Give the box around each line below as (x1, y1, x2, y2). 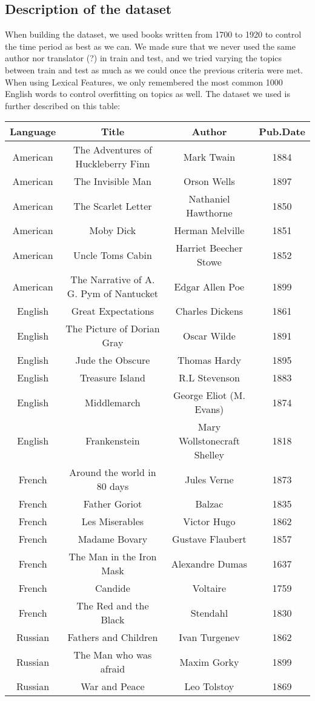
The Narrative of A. (70, 272, 155, 287)
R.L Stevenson (178, 371, 240, 385)
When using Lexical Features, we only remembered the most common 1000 (5, 75, 283, 88)
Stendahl (190, 605, 228, 620)
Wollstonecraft (178, 434, 240, 448)
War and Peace (81, 679, 145, 694)
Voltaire (192, 581, 226, 595)
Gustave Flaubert (172, 532, 247, 546)
